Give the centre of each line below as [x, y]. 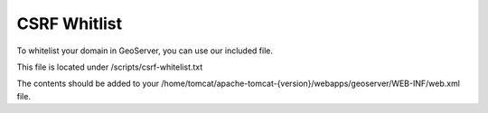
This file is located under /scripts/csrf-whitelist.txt [110, 67]
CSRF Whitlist [70, 24]
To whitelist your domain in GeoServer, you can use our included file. [145, 51]
